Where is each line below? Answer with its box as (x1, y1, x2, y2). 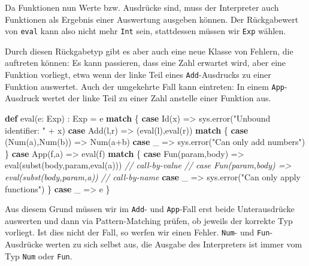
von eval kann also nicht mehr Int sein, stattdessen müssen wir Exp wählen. (5, 25, 286, 37)
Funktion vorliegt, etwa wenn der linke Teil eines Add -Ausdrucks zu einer (5, 68, 271, 81)
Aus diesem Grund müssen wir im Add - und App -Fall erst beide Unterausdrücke (5, 202, 295, 215)
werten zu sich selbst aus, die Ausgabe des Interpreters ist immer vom (46, 238, 302, 250)
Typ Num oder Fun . (5, 249, 72, 262)
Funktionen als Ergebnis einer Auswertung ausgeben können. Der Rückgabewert (5, 13, 299, 25)
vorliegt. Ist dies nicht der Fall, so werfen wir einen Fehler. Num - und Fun (5, 226, 270, 238)
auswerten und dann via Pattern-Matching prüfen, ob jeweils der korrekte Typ (5, 214, 293, 226)
